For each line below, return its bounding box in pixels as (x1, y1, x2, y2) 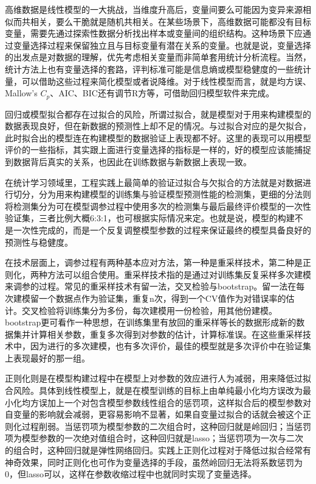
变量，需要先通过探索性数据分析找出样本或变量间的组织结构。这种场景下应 (5, 27, 303, 40)
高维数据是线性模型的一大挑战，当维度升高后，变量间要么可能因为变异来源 (5, 3, 303, 15)
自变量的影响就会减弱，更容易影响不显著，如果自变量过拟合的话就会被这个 (5, 408, 303, 421)
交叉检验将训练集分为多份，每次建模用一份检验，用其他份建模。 (21, 304, 277, 316)
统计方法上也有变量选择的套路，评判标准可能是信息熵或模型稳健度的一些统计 (5, 62, 311, 75)
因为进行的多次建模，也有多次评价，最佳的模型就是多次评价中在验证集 (30, 340, 311, 352)
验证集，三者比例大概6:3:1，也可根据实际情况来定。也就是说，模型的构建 (5, 212, 295, 224)
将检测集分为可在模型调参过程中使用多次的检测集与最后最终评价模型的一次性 (5, 199, 311, 212)
